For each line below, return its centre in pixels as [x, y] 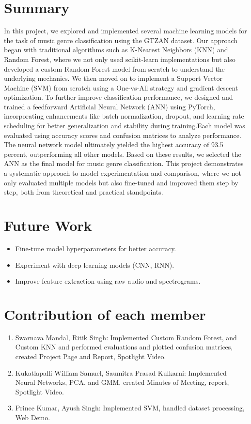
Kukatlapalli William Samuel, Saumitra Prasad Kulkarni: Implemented [121, 372]
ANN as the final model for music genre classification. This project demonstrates [124, 163]
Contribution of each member [105, 314]
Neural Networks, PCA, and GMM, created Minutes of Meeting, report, [122, 382]
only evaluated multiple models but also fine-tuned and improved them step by [121, 182]
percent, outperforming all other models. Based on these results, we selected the [123, 154]
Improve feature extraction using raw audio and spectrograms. [108, 281]
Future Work [48, 225]
